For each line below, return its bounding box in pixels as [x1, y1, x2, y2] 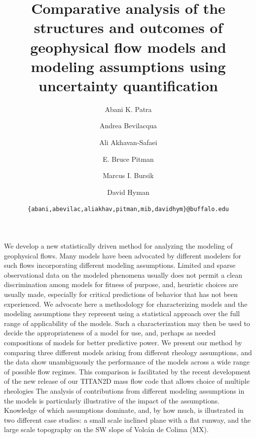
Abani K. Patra [105, 104, 152, 114]
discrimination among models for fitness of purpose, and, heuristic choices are [4, 279, 238, 290]
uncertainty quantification [38, 75, 218, 95]
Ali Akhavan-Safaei [99, 137, 157, 147]
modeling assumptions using [31, 56, 226, 76]
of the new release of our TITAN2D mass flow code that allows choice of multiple [4, 376, 250, 386]
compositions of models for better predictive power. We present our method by [4, 337, 242, 348]
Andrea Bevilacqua [99, 120, 157, 131]
